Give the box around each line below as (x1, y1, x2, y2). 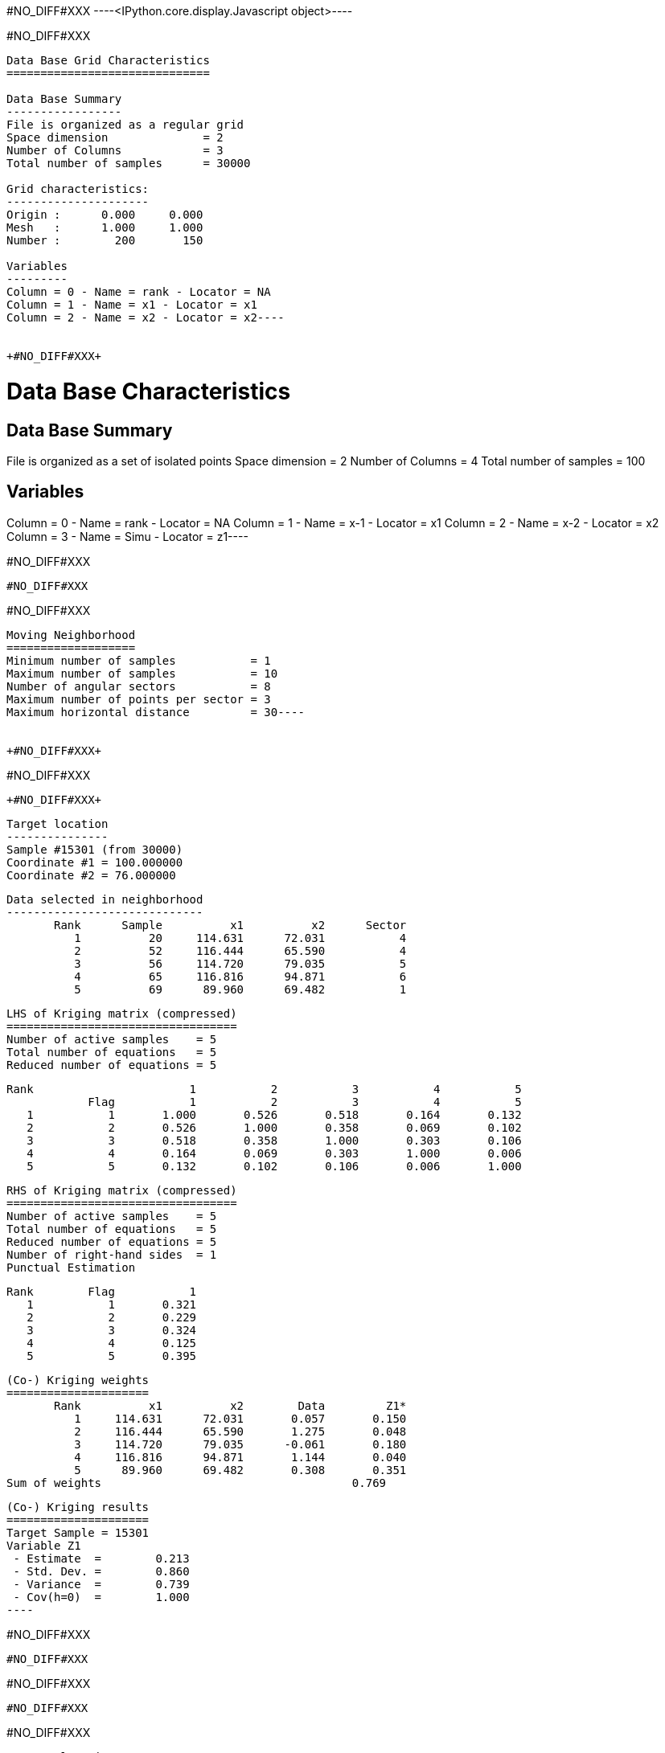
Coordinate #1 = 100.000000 (6, 855, 183, 869)
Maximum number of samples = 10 (6, 666, 278, 680)
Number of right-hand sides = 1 (6, 1247, 217, 1261)
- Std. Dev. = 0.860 (13, 1564, 190, 1578)
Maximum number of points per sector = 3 (6, 692, 271, 706)
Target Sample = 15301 (6, 1526, 150, 1539)
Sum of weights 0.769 (6, 1476, 387, 1489)
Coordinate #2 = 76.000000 (6, 868, 176, 882)
